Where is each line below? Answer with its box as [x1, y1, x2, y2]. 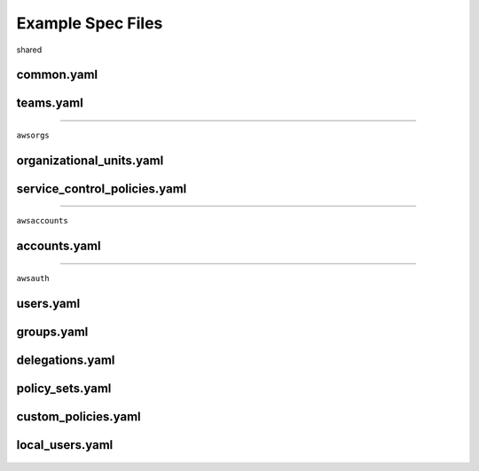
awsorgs [16, 130, 51, 140]
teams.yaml [16, 96, 83, 111]
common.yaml [16, 67, 98, 82]
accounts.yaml [16, 239, 101, 254]
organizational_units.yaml [16, 153, 164, 168]
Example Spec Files [16, 13, 163, 33]
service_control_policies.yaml [16, 181, 187, 196]
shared [16, 44, 43, 55]
